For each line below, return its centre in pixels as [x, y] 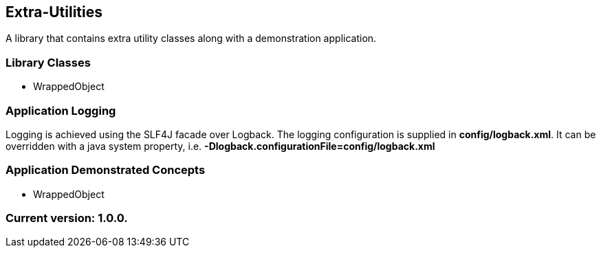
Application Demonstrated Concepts [106, 170]
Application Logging [61, 110]
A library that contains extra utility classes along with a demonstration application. [191, 38]
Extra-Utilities [54, 12]
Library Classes [48, 62]
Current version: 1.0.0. [67, 218]
